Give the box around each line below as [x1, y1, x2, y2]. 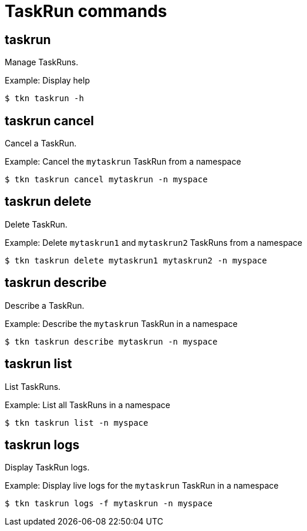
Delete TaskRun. [5, 219, 68, 229]
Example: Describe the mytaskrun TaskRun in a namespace [5, 318, 238, 329]
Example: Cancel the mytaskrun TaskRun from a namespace [5, 156, 241, 167]
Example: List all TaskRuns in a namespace [5, 399, 170, 410]
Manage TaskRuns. [5, 57, 79, 68]
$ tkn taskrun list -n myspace [5, 418, 149, 428]
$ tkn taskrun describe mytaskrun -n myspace [5, 336, 218, 346]
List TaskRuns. [5, 381, 61, 392]
